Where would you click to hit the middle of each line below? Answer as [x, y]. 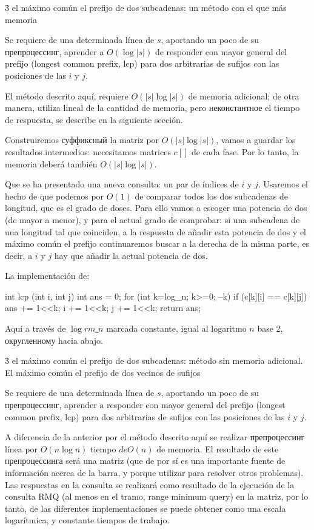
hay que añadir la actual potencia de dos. [131, 255]
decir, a [19, 255]
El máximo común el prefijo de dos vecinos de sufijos [103, 372]
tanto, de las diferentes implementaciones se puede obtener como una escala [145, 508]
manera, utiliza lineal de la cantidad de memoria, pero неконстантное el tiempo [152, 108]
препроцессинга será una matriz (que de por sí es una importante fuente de [145, 461]
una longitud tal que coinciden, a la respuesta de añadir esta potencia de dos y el [155, 231]
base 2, [270, 328]
